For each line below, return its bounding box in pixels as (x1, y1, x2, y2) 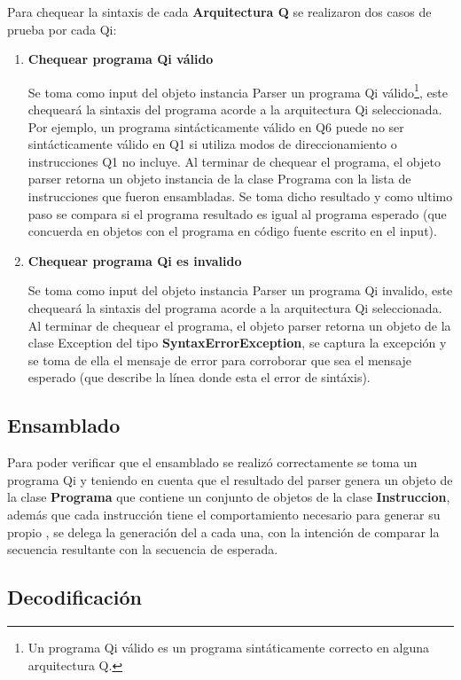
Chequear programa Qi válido (27, 50, 214, 68)
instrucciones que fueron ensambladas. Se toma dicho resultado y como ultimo (27, 187, 453, 205)
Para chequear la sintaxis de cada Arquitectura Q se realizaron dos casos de (7, 3, 432, 20)
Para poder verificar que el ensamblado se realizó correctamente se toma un (7, 453, 418, 472)
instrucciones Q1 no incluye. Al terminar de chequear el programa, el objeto (27, 152, 441, 170)
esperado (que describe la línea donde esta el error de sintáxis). (27, 368, 371, 387)
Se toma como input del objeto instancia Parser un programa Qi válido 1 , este (27, 80, 448, 101)
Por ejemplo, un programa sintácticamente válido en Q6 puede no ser (27, 117, 404, 136)
